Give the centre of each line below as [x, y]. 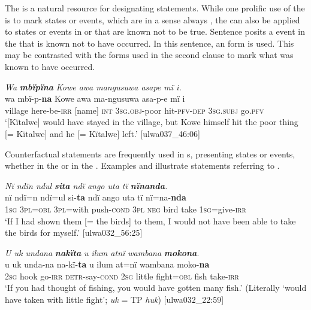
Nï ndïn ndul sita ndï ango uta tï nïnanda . [86, 185]
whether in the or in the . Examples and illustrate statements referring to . [142, 165]
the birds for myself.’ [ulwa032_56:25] [74, 232]
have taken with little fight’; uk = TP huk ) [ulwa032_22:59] [114, 300]
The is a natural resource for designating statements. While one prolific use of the [155, 8]
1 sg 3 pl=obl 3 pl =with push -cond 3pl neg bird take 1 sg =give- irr [126, 209]
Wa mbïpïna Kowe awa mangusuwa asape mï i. [93, 86]
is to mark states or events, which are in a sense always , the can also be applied [153, 19]
